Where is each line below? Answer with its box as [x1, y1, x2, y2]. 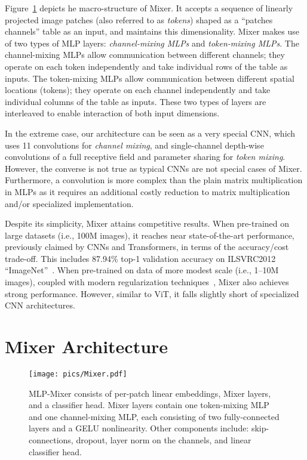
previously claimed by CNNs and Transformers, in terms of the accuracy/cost [5, 240, 289, 253]
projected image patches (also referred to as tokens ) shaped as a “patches [5, 13, 273, 26]
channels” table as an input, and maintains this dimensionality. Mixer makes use [5, 25, 299, 38]
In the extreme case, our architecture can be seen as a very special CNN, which [5, 126, 296, 139]
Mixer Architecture [5, 334, 168, 359]
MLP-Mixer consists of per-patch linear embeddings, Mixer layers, [29, 387, 271, 399]
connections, [29, 434, 73, 446]
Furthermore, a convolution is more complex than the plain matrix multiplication [5, 174, 303, 186]
